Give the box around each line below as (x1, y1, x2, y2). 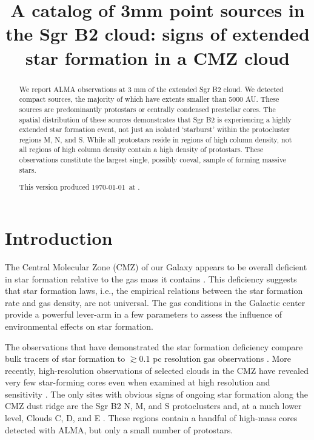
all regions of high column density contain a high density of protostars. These (19, 144, 264, 155)
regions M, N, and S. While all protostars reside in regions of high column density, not (19, 134, 292, 144)
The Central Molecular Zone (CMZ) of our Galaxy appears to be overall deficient (5, 260, 307, 273)
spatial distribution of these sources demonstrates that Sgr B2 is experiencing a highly (19, 114, 292, 124)
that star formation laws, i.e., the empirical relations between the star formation (5, 284, 303, 297)
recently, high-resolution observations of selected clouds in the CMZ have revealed (5, 364, 309, 376)
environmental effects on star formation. (5, 319, 153, 332)
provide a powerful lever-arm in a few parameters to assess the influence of (5, 308, 282, 321)
